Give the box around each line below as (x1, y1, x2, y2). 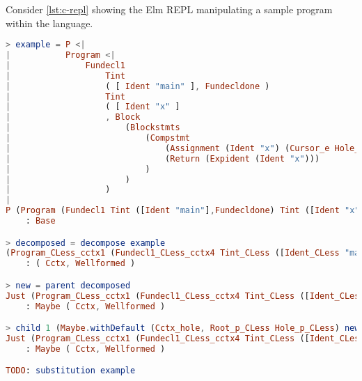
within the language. (6, 15, 93, 30)
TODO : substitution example (6, 366, 136, 376)
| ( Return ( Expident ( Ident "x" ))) (6, 153, 320, 164)
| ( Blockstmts (6, 123, 180, 133)
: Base (25, 216, 56, 226)
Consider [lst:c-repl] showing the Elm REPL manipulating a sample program (6, 2, 333, 16)
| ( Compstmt (6, 133, 190, 143)
